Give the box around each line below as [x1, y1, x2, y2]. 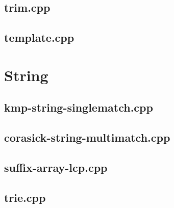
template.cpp [4, 30, 74, 45]
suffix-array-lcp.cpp [4, 159, 108, 175]
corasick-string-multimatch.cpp [4, 129, 170, 145]
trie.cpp [4, 189, 46, 205]
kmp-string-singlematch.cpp [4, 99, 153, 115]
